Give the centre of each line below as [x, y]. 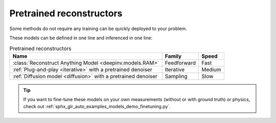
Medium [212, 69]
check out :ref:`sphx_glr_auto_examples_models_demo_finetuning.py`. [97, 107]
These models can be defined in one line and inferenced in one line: [81, 38]
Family [173, 56]
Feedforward [180, 63]
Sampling [176, 76]
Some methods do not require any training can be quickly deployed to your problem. [98, 29]
